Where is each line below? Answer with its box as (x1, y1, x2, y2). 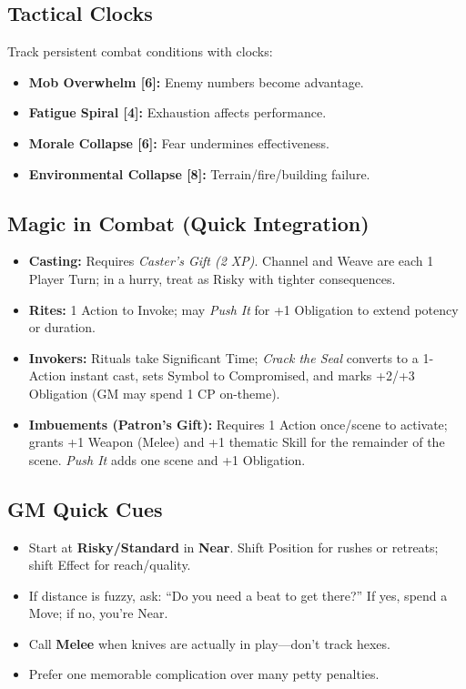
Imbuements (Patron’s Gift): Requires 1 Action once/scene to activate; (28, 414, 448, 433)
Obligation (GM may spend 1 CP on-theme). (28, 383, 280, 402)
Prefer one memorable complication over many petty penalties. (28, 664, 380, 684)
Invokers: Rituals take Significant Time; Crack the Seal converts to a (28, 348, 419, 367)
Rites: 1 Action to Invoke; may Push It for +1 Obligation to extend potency (28, 299, 459, 319)
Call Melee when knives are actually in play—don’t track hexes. (28, 633, 390, 653)
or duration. (28, 318, 96, 337)
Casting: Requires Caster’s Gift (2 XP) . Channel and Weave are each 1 (28, 251, 434, 270)
